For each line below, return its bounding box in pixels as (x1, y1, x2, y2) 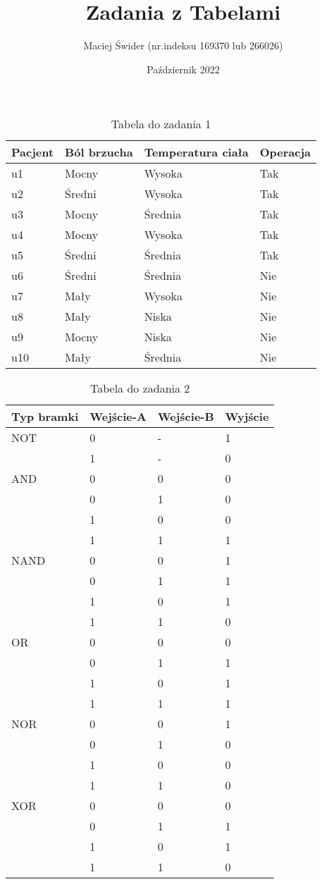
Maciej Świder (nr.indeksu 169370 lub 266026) (83, 38, 283, 53)
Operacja (259, 144, 311, 161)
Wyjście (225, 408, 269, 425)
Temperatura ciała (144, 144, 249, 161)
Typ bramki (11, 408, 79, 425)
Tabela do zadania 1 (111, 116, 211, 133)
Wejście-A (89, 408, 147, 425)
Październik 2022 (147, 61, 220, 76)
